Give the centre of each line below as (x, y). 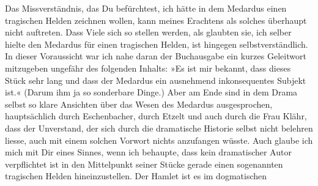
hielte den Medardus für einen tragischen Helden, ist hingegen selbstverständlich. (157, 44)
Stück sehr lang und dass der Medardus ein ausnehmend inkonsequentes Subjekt (156, 80)
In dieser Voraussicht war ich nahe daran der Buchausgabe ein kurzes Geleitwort (156, 56)
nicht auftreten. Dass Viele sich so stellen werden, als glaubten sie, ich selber (148, 32)
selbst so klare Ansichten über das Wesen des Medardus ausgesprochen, (139, 104)
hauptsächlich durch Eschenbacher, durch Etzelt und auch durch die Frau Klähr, (156, 116)
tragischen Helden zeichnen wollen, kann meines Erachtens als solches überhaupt (156, 20)
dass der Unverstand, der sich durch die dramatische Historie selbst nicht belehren (159, 128)
